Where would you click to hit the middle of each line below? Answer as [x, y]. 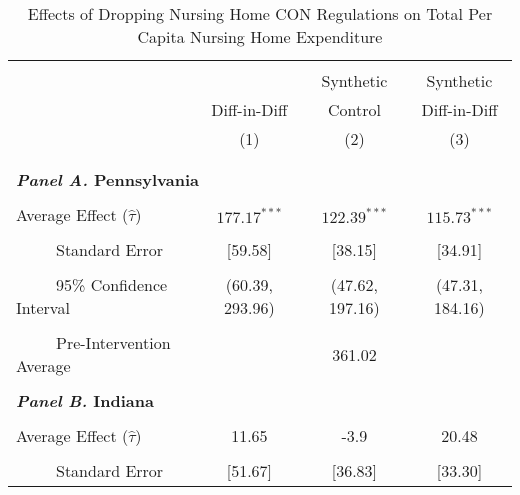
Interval [43, 307]
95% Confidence [112, 284]
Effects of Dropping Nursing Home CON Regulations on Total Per [260, 13]
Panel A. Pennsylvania [107, 179]
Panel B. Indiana [85, 400]
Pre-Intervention [113, 342]
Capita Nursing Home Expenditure [260, 36]
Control [354, 109]
